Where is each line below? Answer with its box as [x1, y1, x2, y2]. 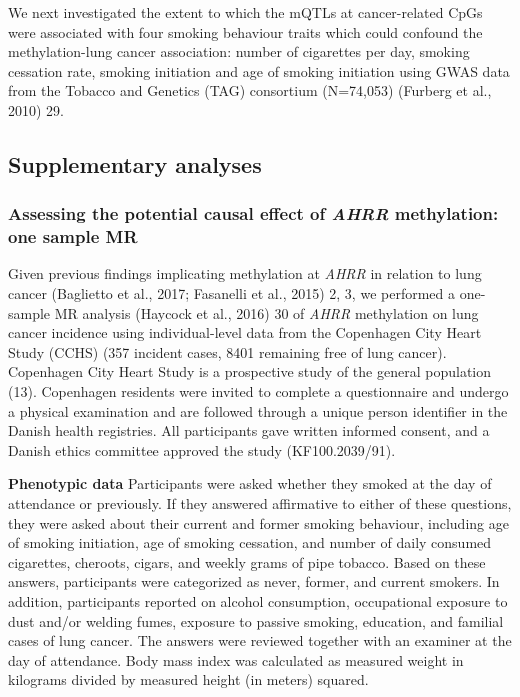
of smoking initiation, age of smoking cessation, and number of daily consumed [8, 532, 492, 553]
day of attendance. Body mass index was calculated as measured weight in [8, 649, 464, 670]
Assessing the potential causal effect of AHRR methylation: [8, 201, 499, 226]
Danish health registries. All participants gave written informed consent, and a [8, 420, 490, 441]
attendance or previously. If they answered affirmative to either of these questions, [8, 493, 512, 514]
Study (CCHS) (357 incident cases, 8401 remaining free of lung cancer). [8, 341, 447, 362]
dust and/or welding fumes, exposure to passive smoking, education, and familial [8, 610, 504, 631]
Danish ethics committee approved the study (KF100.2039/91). [8, 439, 396, 460]
